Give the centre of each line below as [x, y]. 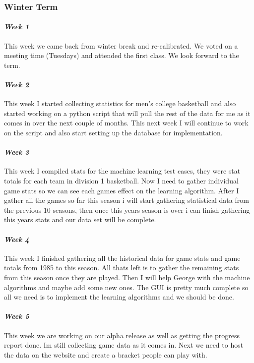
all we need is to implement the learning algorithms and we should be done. [119, 297]
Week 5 [17, 316]
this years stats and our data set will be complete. [80, 219]
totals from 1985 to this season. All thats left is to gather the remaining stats [122, 268]
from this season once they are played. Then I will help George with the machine [127, 277]
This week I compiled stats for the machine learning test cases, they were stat [122, 171]
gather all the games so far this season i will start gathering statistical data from [127, 200]
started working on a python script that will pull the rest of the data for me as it [127, 113]
